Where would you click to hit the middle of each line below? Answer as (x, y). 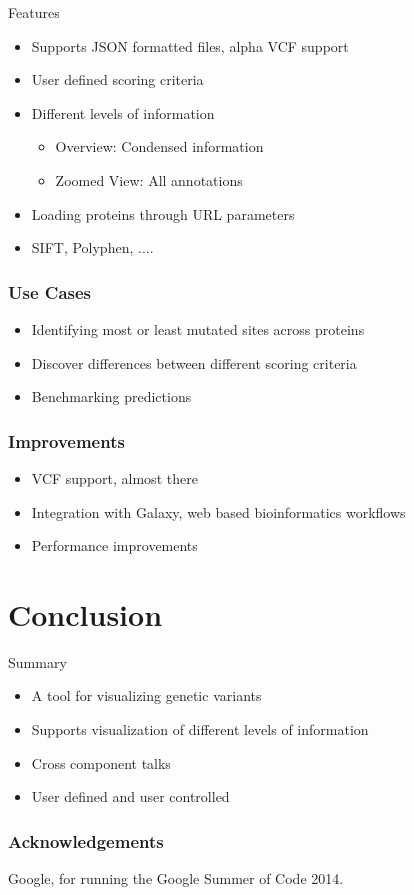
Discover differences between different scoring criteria (194, 362)
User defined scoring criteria (117, 79)
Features (34, 12)
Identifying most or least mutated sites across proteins (198, 328)
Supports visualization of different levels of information (200, 729)
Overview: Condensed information (159, 146)
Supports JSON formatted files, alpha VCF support (190, 45)
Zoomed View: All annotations (149, 179)
